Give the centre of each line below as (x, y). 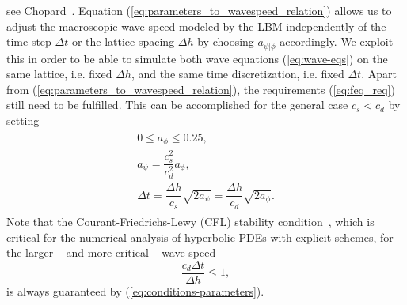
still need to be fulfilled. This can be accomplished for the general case (177, 105)
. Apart (379, 74)
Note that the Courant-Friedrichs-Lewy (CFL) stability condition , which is (190, 221)
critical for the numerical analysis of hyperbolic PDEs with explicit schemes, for (200, 237)
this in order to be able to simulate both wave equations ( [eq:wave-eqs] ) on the (197, 58)
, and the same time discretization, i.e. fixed (238, 74)
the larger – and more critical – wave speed (111, 252)
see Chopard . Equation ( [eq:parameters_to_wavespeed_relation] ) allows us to (199, 10)
